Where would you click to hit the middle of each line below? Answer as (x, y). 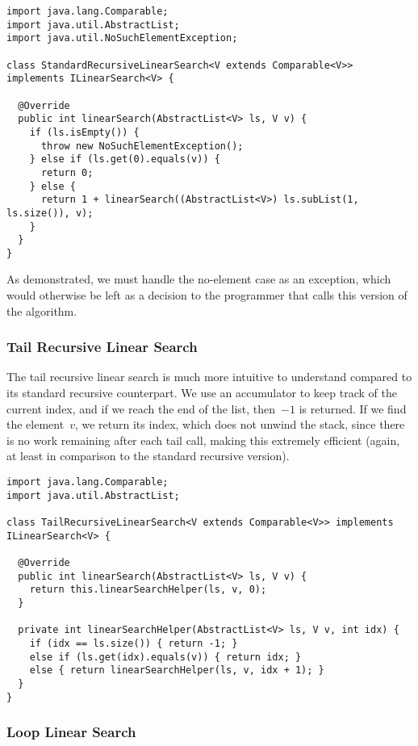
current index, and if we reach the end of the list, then (141, 408)
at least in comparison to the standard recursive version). (148, 456)
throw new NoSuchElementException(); (142, 146)
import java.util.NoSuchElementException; (122, 38)
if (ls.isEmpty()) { (84, 132)
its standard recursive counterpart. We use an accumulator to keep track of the (202, 393)
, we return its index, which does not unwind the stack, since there (240, 424)
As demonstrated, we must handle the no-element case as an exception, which (199, 279)
